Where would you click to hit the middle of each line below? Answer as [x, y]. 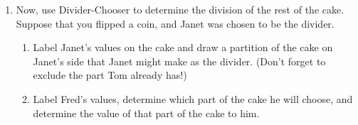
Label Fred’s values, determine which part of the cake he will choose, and [193, 98]
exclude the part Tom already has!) [110, 75]
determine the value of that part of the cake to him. [146, 113]
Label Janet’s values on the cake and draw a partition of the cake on [183, 47]
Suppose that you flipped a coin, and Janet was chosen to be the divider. [175, 23]
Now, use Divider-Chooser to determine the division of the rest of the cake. [180, 9]
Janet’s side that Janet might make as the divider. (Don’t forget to [179, 61]
